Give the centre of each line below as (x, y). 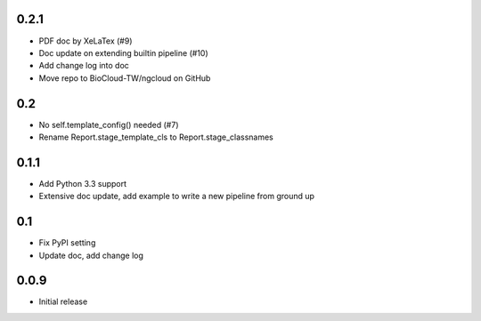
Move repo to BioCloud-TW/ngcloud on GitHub (125, 78)
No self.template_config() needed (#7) (109, 124)
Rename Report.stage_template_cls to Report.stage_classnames (156, 137)
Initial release (63, 301)
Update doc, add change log (91, 255)
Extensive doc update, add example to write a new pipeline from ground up (177, 197)
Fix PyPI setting (67, 243)
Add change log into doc (84, 66)
